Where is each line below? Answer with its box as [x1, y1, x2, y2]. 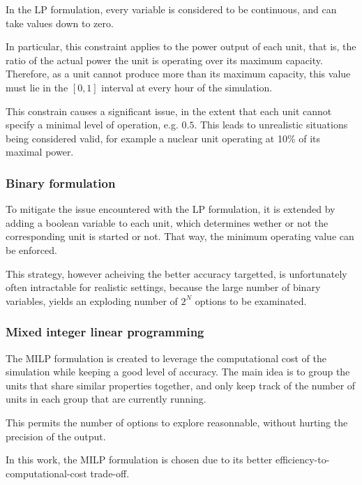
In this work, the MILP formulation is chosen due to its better [6, 452, 273, 467]
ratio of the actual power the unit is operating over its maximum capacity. [6, 52, 323, 67]
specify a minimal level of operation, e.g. [6, 117, 179, 132]
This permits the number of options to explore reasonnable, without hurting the [6, 415, 348, 429]
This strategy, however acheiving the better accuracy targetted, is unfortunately [6, 266, 347, 281]
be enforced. [6, 242, 57, 257]
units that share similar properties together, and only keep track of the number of [6, 378, 356, 392]
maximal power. [6, 144, 74, 159]
